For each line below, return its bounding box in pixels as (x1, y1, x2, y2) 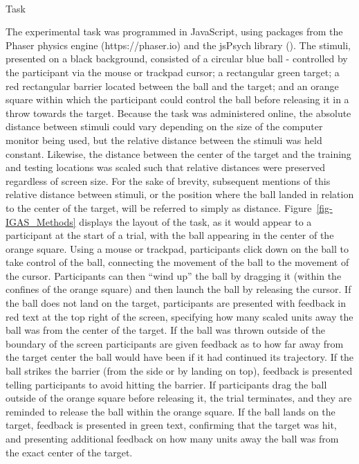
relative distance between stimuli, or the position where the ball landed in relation (6, 187, 354, 202)
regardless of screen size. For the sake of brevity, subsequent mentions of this (6, 173, 331, 188)
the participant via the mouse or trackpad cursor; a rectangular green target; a (6, 64, 340, 79)
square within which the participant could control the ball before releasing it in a (6, 92, 349, 107)
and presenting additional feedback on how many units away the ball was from (6, 431, 339, 445)
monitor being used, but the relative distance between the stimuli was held (6, 132, 322, 147)
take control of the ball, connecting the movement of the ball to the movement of (6, 255, 349, 269)
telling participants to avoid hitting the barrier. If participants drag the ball (6, 377, 327, 391)
